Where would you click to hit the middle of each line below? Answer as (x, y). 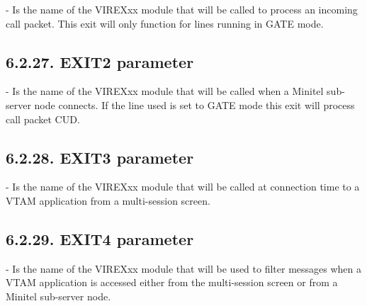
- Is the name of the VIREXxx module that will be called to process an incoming (182, 9)
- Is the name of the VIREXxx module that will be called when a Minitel (165, 91)
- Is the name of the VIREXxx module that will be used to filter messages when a (184, 268)
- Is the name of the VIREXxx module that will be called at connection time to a (183, 187)
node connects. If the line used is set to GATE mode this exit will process (194, 104)
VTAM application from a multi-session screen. (108, 200)
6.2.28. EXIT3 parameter (100, 157)
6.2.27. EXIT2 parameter (100, 61)
